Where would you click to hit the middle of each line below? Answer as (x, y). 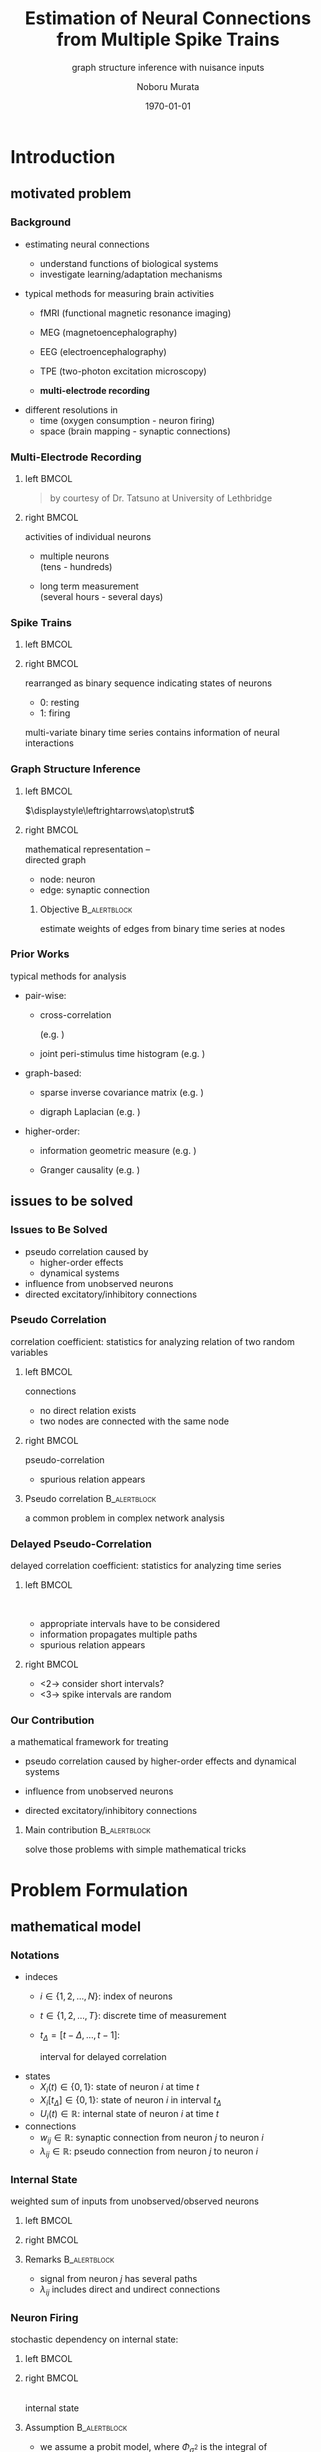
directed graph (55, 859)
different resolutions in (71, 409)
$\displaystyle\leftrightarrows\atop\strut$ (109, 810)
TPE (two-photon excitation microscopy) (123, 371)
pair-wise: (45, 995)
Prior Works (40, 954)
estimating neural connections (87, 244)
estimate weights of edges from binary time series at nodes (162, 928)
